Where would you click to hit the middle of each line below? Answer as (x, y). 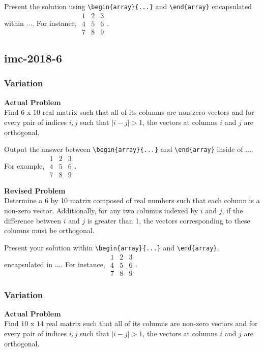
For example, (24, 165)
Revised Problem (35, 190)
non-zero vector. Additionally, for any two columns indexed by (101, 211)
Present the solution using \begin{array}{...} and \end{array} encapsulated (128, 6)
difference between (33, 220)
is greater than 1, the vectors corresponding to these (169, 220)
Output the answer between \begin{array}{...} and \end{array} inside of (124, 149)
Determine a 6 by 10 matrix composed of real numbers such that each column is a (132, 200)
